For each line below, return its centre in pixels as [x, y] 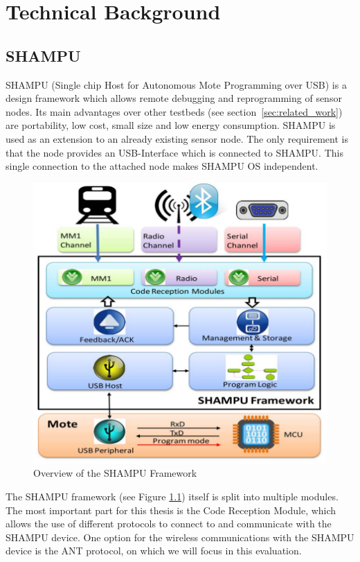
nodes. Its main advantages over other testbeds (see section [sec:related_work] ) [174, 111]
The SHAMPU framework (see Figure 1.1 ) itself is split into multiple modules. [172, 497]
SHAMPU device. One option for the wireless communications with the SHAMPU [180, 537]
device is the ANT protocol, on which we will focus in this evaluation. [154, 551]
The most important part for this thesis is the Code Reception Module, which [171, 510]
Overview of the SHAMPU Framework [115, 473]
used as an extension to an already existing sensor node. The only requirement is [177, 138]
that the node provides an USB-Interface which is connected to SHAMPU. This [174, 152]
